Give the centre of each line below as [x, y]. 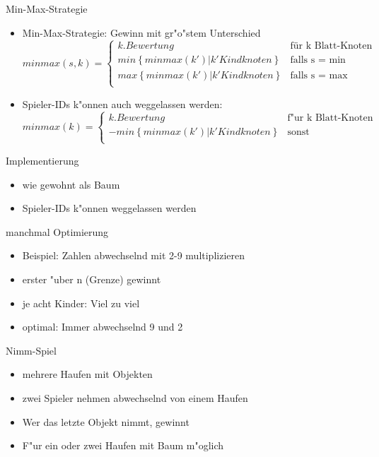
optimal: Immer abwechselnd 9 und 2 [103, 327]
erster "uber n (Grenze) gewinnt [92, 279]
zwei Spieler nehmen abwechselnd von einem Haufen [135, 397]
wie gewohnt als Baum [71, 184]
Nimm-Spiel [31, 350]
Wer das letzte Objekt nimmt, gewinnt [106, 421]
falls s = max [319, 75]
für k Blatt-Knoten [331, 46]
